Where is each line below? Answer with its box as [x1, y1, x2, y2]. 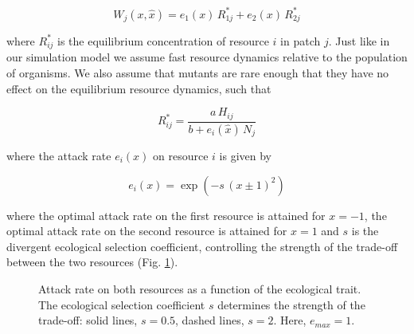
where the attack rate [6, 147, 111, 163]
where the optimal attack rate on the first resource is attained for [6, 206, 326, 223]
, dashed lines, [175, 312, 244, 328]
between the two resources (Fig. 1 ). [6, 253, 178, 270]
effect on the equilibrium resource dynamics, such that [6, 80, 271, 96]
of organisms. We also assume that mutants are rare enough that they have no [6, 65, 389, 81]
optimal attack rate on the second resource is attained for [6, 222, 287, 239]
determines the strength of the [217, 296, 365, 312]
